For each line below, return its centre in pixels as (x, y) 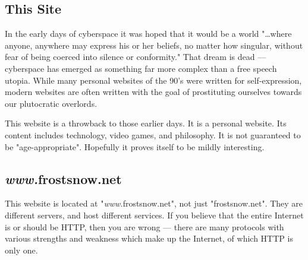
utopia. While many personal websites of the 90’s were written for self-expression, (153, 80)
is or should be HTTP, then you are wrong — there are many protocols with (144, 226)
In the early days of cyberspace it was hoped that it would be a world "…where (148, 34)
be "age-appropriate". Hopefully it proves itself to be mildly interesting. (135, 146)
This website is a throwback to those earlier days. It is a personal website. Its (146, 123)
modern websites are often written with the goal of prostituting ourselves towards (153, 92)
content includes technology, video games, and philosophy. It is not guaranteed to (153, 134)
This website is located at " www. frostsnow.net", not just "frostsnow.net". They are (154, 203)
